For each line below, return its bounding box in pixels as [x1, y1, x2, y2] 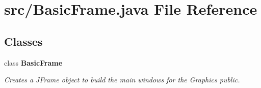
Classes [4, 33, 43, 49]
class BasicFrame [4, 57, 63, 68]
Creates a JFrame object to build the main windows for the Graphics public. [4, 74, 240, 85]
